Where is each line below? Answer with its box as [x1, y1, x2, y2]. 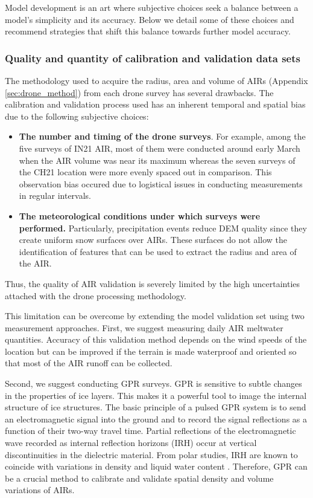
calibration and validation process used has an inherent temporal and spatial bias [5, 98, 306, 111]
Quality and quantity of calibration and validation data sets [5, 50, 300, 65]
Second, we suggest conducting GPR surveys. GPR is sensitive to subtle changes [5, 377, 302, 390]
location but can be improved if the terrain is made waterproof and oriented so [5, 344, 297, 357]
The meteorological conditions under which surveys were [19, 209, 261, 222]
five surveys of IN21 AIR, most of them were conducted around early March [19, 141, 300, 154]
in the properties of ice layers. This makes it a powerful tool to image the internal [5, 389, 307, 401]
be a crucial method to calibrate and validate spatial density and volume [5, 471, 274, 484]
